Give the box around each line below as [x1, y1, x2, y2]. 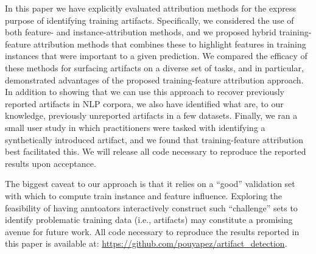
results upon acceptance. [5, 157, 96, 169]
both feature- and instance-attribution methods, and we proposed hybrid [5, 26, 276, 38]
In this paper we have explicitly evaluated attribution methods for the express [5, 2, 297, 14]
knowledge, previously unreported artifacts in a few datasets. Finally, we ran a [5, 109, 298, 122]
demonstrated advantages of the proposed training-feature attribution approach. [5, 73, 304, 86]
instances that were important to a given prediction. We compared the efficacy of [5, 49, 307, 62]
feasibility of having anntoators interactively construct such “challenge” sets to [5, 201, 298, 214]
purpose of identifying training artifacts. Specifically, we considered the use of [5, 13, 294, 26]
